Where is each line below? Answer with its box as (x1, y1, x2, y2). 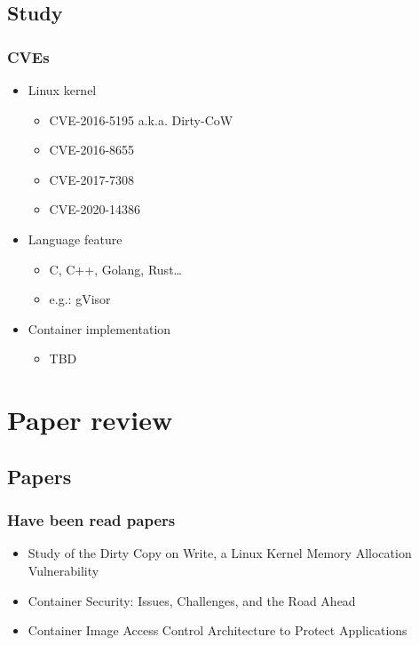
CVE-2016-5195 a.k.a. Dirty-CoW (49, 110, 233, 129)
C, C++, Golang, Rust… (49, 259, 182, 278)
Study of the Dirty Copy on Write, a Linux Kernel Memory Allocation (28, 544, 412, 562)
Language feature (28, 229, 123, 248)
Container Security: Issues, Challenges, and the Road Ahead (28, 591, 356, 609)
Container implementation (28, 319, 171, 338)
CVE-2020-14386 (49, 200, 141, 219)
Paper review (7, 402, 173, 438)
